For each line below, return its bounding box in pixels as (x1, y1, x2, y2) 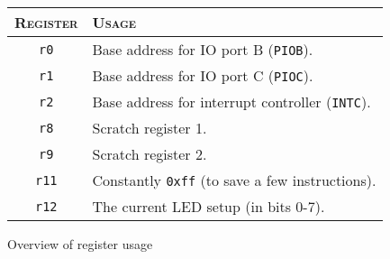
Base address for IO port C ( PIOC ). (92, 65, 313, 86)
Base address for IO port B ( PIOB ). (92, 39, 313, 60)
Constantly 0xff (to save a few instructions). (92, 170, 376, 190)
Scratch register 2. (92, 143, 207, 164)
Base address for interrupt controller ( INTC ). (92, 91, 371, 112)
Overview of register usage (7, 235, 153, 253)
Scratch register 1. (92, 117, 207, 138)
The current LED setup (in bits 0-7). (92, 196, 325, 217)
